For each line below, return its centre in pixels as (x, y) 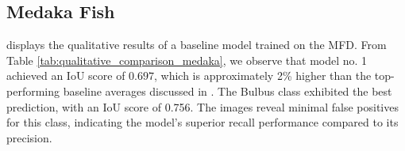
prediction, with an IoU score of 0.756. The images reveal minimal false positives (202, 106)
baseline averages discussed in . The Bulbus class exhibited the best (228, 91)
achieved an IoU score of (66, 75)
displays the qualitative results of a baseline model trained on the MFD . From (197, 45)
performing (33, 91)
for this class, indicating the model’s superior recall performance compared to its (202, 122)
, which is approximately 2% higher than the (263, 75)
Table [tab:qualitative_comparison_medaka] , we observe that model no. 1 (187, 60)
